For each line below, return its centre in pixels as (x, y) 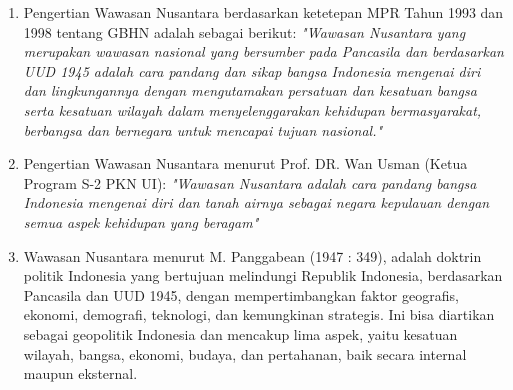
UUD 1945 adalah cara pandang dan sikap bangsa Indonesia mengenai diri (252, 70)
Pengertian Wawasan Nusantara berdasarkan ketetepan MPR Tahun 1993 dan (263, 12)
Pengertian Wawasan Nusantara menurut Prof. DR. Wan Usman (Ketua (245, 163)
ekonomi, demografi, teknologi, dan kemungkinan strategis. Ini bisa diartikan (259, 314)
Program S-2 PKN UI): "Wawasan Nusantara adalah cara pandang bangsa (250, 182)
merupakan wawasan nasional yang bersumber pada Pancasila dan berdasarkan (263, 51)
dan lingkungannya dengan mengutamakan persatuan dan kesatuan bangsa (250, 90)
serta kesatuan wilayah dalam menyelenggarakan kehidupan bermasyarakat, (252, 109)
